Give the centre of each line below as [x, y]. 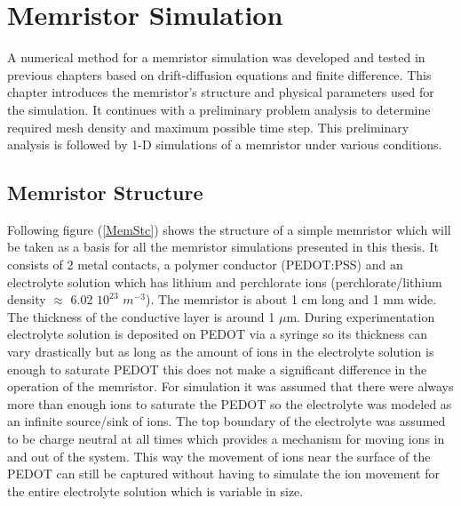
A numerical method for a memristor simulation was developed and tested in [216, 57]
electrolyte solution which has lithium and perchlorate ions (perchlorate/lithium [225, 281]
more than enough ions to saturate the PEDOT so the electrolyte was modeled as [230, 403]
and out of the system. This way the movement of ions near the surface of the [219, 456]
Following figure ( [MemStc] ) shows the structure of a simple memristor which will [229, 229]
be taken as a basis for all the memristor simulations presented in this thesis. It [223, 247]
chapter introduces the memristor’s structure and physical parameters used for [221, 92]
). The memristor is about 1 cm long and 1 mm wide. [291, 299]
